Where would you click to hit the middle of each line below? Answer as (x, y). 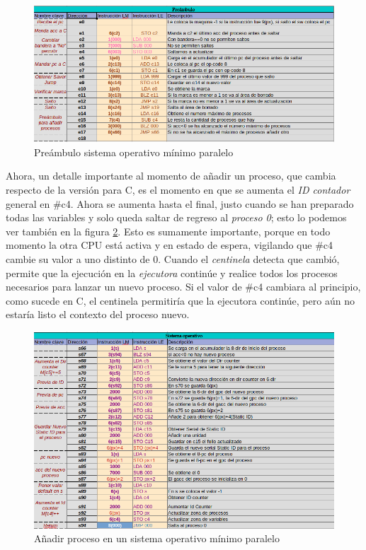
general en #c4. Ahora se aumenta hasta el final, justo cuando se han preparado (180, 203)
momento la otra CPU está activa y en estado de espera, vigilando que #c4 (170, 245)
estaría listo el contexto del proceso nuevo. (98, 314)
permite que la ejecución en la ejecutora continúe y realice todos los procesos (172, 273)
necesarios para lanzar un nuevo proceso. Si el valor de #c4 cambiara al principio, (183, 287)
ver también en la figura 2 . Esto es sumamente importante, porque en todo (168, 231)
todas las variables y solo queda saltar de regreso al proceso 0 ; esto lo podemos (176, 217)
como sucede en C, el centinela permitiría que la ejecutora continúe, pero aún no (180, 300)
